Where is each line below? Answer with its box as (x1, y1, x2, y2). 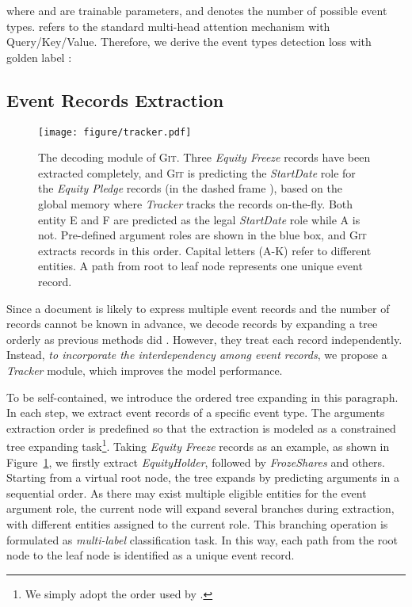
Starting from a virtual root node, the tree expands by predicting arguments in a (6, 469, 399, 486)
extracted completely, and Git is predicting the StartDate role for (38, 164, 356, 181)
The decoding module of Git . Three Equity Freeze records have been (38, 149, 371, 166)
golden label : (6, 48, 72, 65)
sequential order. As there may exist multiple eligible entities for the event (6, 484, 367, 501)
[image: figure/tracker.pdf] (38, 126, 192, 138)
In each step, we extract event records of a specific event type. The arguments (6, 404, 385, 421)
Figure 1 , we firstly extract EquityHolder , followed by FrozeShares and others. (6, 453, 385, 470)
